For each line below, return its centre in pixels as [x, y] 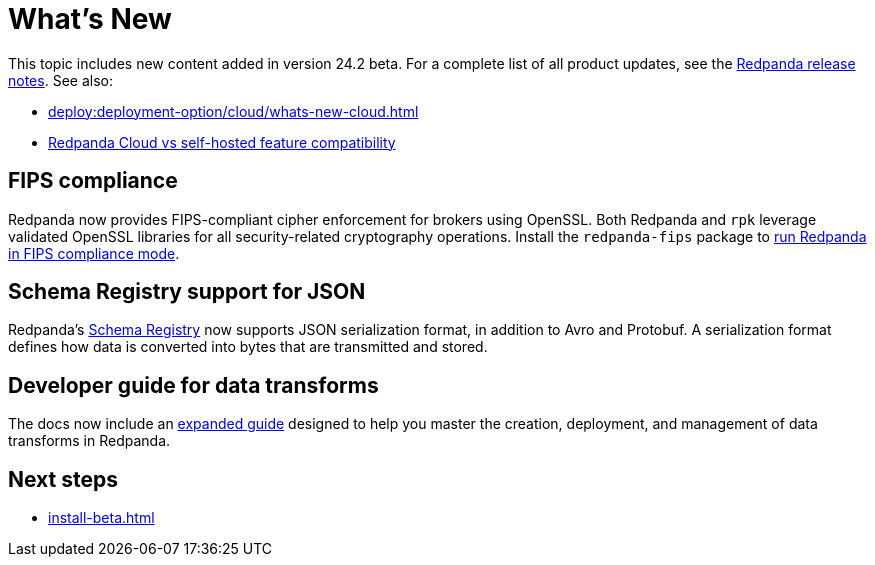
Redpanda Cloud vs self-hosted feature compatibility [222, 142]
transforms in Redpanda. [89, 441]
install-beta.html [101, 518]
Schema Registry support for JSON [187, 292]
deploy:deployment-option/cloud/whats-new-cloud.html [233, 111]
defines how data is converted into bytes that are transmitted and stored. [248, 347]
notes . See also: [60, 80]
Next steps [63, 479]
